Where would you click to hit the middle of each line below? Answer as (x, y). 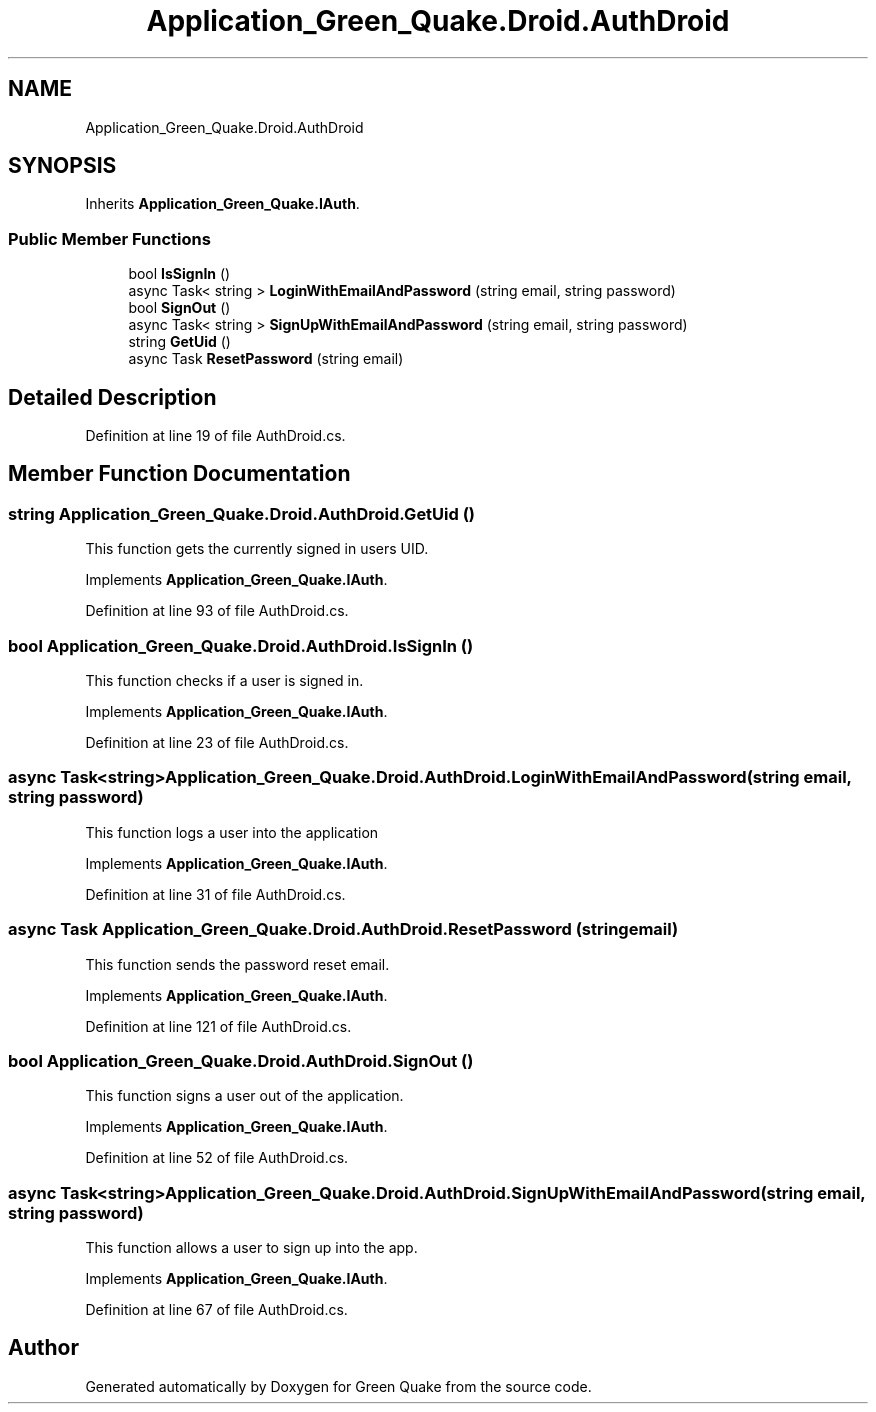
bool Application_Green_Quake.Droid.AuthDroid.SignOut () (241, 1060)
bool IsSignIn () (179, 274)
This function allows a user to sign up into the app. (251, 1247)
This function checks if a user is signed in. (224, 680)
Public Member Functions (109, 238)
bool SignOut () (179, 308)
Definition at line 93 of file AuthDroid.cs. (217, 611)
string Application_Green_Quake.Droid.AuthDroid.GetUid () (242, 513)
